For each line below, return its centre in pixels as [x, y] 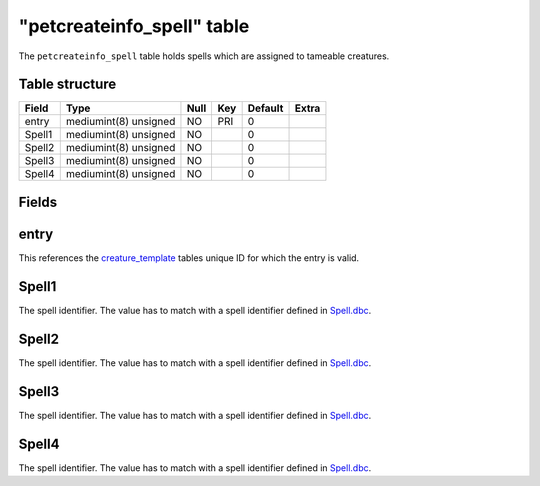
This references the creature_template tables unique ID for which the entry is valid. [189, 257]
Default [265, 108]
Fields [38, 201]
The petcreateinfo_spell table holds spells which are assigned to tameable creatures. [204, 56]
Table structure [67, 84]
